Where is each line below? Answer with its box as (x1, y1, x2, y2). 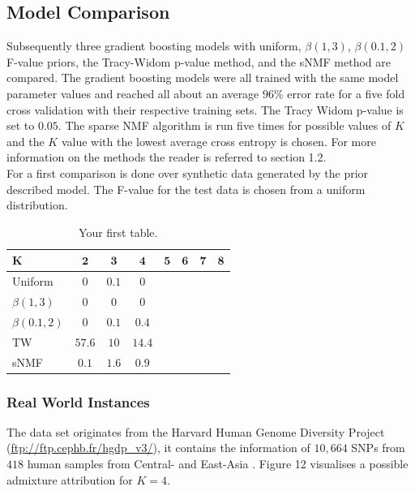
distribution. (6, 196, 68, 213)
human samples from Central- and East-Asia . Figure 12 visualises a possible (27, 455, 409, 472)
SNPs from (351, 439, 405, 456)
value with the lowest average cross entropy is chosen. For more (61, 132, 376, 149)
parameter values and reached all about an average (6, 84, 259, 101)
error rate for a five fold (287, 84, 405, 101)
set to (6, 117, 35, 134)
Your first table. (79, 223, 158, 240)
